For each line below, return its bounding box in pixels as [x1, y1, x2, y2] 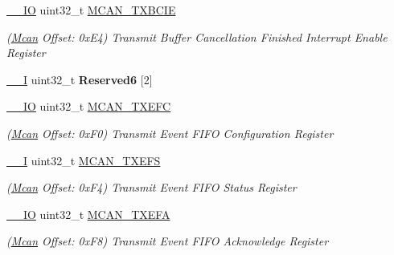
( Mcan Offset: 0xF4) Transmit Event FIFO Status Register [6, 179, 297, 196]
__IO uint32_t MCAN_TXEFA [6, 205, 170, 222]
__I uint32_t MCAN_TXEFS [6, 152, 161, 168]
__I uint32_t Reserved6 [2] [6, 71, 153, 87]
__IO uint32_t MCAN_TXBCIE [6, 2, 176, 18]
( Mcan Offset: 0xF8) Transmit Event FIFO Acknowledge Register [6, 233, 329, 249]
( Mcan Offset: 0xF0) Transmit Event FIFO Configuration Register [6, 124, 334, 141]
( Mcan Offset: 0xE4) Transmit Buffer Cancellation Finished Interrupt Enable [6, 28, 388, 45]
